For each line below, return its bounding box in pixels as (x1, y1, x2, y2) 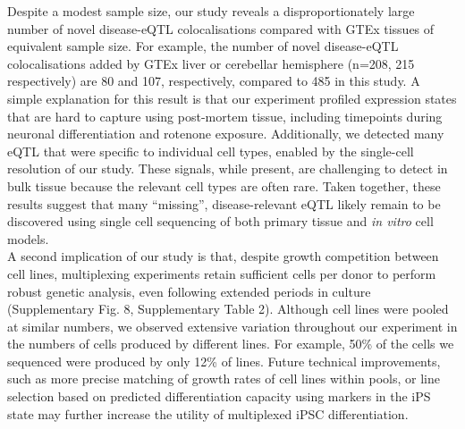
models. (7, 229, 49, 248)
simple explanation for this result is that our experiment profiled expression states (7, 88, 457, 107)
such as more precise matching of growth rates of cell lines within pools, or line (7, 369, 441, 388)
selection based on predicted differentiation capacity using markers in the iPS (7, 387, 431, 406)
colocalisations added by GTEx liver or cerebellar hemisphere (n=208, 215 (7, 54, 415, 72)
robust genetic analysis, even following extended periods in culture (7, 282, 371, 300)
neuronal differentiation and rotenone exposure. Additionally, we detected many (7, 124, 444, 143)
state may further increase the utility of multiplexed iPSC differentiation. (7, 404, 409, 423)
